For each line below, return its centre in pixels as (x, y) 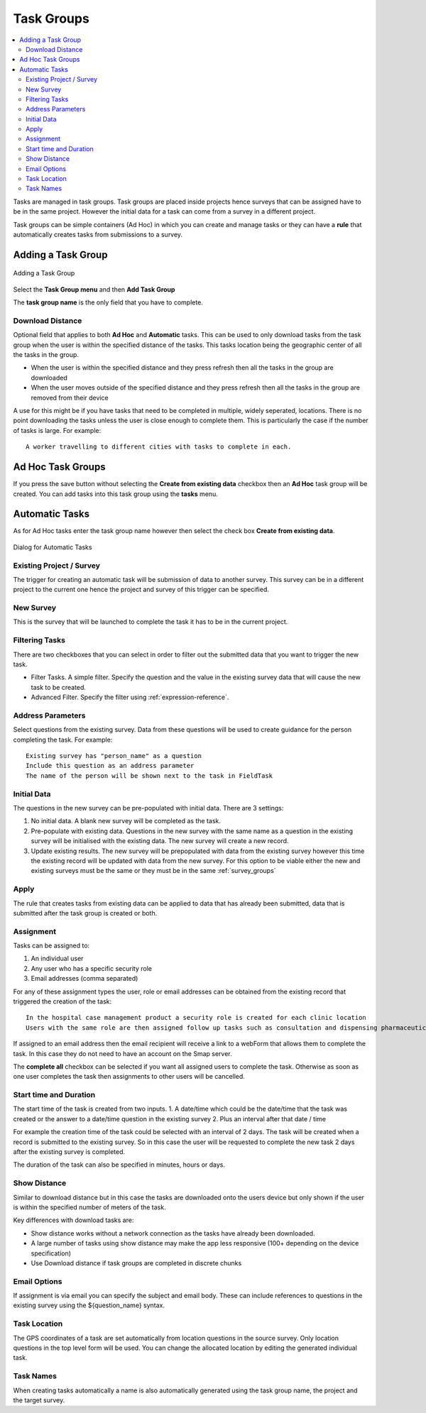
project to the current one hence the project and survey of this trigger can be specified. (141, 590)
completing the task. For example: (63, 740)
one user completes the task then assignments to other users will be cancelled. (129, 1077)
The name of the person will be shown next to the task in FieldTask (149, 776)
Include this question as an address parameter (110, 766)
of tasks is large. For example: (57, 430)
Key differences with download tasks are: (73, 1220)
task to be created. (59, 687)
